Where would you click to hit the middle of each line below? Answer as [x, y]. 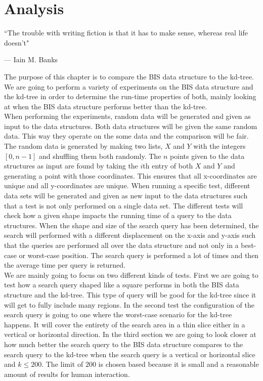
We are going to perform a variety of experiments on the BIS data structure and [129, 86]
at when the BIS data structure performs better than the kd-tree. [106, 106]
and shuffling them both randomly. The [100, 156]
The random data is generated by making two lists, [83, 146]
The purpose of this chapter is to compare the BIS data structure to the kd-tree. [129, 76]
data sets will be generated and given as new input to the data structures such [126, 196]
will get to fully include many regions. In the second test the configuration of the [129, 304]
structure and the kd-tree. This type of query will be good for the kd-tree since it [130, 294]
